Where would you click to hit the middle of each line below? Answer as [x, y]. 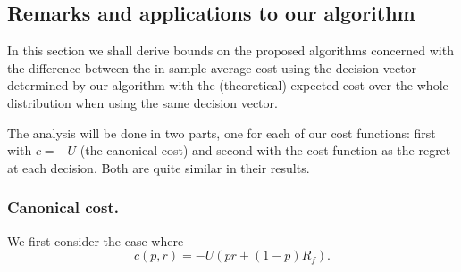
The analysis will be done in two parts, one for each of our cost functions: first [222, 132]
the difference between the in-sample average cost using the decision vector [212, 67]
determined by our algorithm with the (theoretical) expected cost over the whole [228, 85]
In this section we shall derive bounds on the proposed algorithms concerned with [230, 50]
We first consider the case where [96, 240]
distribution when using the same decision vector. [142, 102]
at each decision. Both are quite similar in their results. [159, 167]
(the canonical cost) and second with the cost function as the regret [265, 150]
